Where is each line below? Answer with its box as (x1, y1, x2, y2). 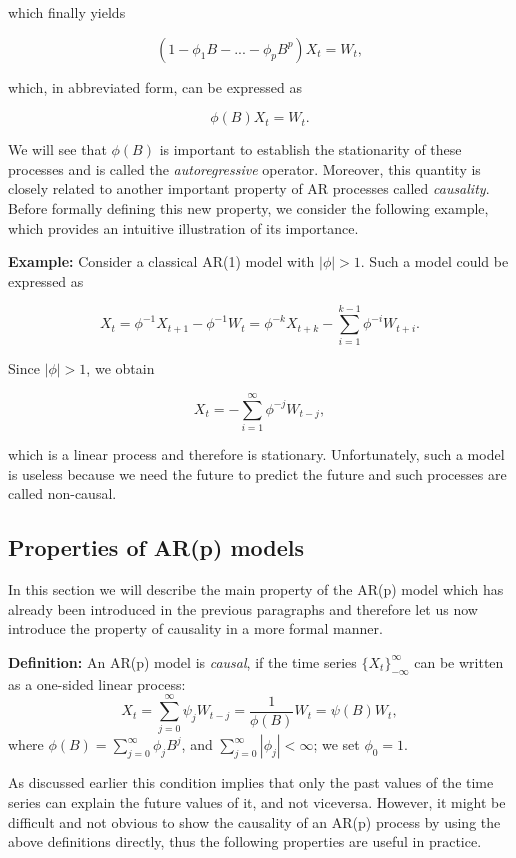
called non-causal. (8, 483, 117, 504)
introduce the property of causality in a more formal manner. (8, 618, 383, 639)
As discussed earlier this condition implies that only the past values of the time (8, 772, 494, 793)
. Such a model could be (360, 251, 509, 272)
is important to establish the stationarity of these (159, 139, 462, 160)
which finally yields (8, 2, 126, 22)
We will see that (8, 139, 107, 160)
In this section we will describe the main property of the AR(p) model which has (8, 579, 504, 600)
